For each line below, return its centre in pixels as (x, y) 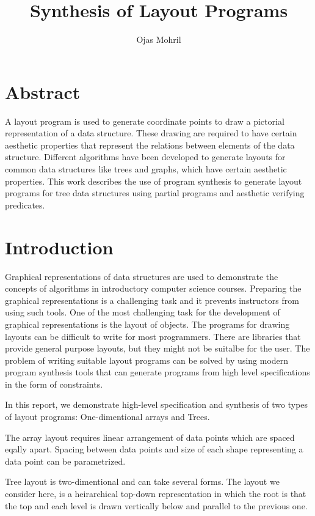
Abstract (43, 91)
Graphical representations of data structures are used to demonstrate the (142, 276)
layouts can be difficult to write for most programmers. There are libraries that (153, 336)
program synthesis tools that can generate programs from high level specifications (157, 372)
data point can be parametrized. (65, 461)
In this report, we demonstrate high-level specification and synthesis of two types (157, 404)
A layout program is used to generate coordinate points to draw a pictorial (145, 121)
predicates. (25, 205)
